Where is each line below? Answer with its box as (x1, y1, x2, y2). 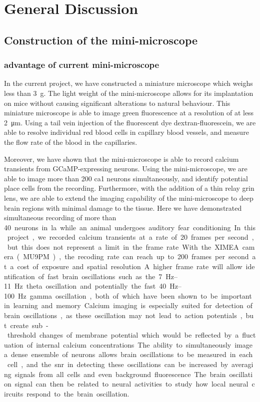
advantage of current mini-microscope (4, 58, 159, 71)
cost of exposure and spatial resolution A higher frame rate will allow (17, 261, 242, 272)
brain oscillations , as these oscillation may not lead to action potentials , (4, 310, 242, 321)
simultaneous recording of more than (4, 212, 116, 223)
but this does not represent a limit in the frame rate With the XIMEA (7, 241, 239, 252)
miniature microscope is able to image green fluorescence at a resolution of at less (4, 107, 254, 118)
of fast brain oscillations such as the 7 (38, 271, 162, 281)
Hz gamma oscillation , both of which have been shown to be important (17, 290, 252, 301)
